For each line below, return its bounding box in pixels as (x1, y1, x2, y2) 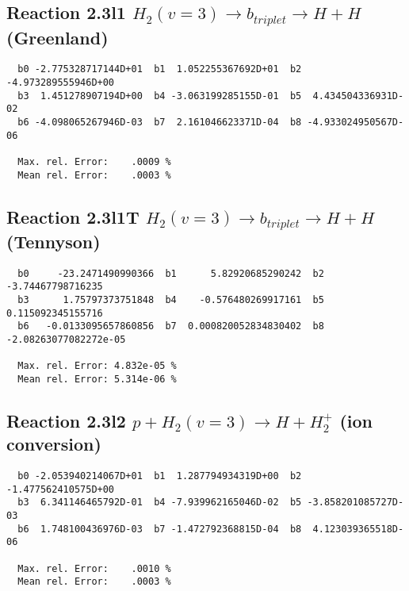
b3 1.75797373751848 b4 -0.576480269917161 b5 (17, 294, 324, 305)
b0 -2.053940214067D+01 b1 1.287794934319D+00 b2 (17, 470, 302, 482)
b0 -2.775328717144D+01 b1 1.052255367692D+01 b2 (17, 63, 302, 75)
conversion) (6, 432, 101, 456)
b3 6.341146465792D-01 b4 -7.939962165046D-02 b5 (17, 497, 302, 508)
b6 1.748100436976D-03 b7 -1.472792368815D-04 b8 (17, 523, 302, 535)
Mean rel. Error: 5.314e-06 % (17, 373, 177, 385)
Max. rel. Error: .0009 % (17, 155, 171, 167)
